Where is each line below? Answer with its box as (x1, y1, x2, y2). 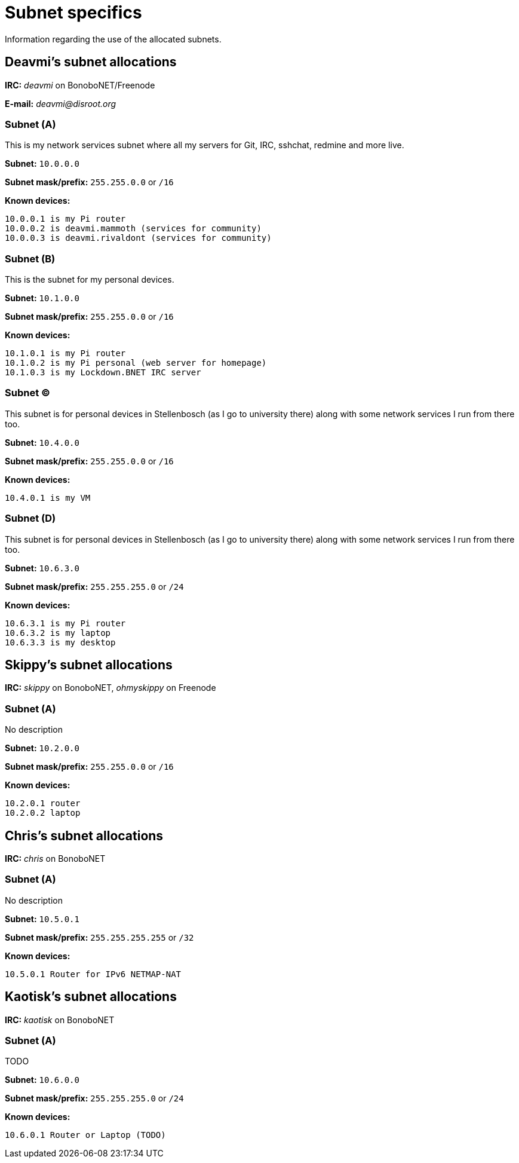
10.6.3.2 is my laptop (5, 628, 111, 638)
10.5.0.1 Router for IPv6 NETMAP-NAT (5, 969, 182, 979)
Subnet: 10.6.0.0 (5, 1075, 79, 1085)
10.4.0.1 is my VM (5, 492, 91, 503)
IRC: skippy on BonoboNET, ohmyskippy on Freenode (5, 683, 216, 693)
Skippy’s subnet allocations (5, 657, 173, 673)
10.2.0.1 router (5, 798, 81, 809)
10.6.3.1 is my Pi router (5, 618, 126, 628)
